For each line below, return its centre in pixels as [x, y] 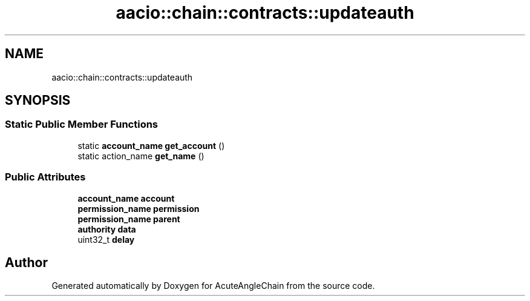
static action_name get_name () [141, 156]
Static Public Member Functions [82, 124]
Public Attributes [45, 177]
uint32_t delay [106, 239]
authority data [107, 229]
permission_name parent [129, 219]
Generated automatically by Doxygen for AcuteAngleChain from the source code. [213, 286]
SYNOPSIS [38, 101]
